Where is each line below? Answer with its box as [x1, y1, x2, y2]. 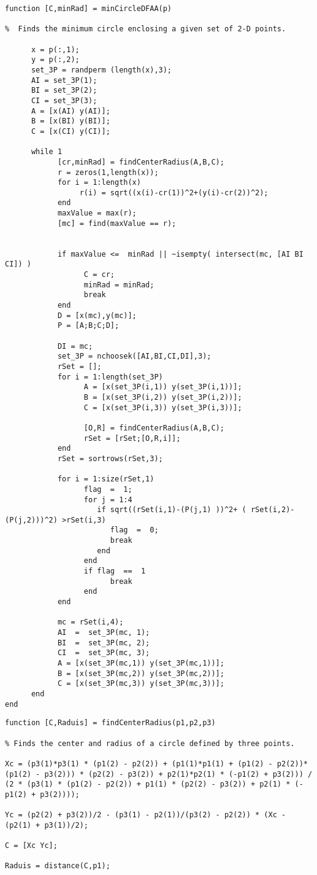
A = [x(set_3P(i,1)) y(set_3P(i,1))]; [83, 383, 242, 392]
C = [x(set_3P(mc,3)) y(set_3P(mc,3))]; [57, 679, 224, 688]
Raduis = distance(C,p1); [5, 861, 110, 871]
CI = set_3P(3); [31, 96, 97, 105]
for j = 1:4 [83, 495, 132, 504]
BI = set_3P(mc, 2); [57, 638, 150, 647]
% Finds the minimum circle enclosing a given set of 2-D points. [5, 25, 286, 34]
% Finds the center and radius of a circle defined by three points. [5, 739, 295, 748]
